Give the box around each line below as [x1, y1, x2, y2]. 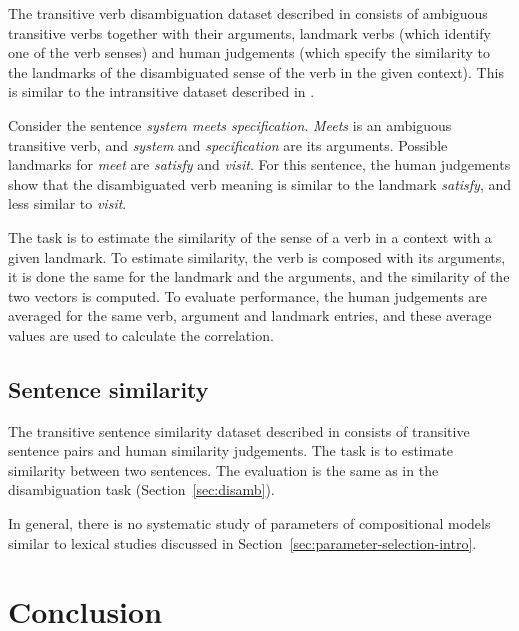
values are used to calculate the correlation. [8, 324, 274, 345]
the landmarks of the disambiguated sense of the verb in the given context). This [8, 61, 504, 82]
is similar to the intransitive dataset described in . [8, 81, 315, 102]
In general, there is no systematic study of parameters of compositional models [8, 513, 491, 534]
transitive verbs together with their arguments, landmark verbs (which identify [8, 22, 491, 43]
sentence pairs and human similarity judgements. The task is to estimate [8, 440, 454, 461]
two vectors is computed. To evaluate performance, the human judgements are [8, 285, 488, 306]
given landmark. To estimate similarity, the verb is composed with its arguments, [8, 246, 506, 267]
